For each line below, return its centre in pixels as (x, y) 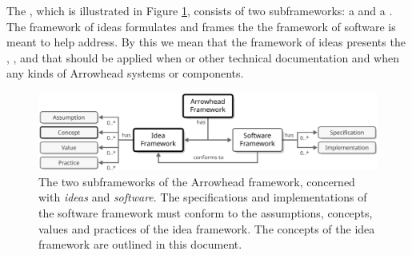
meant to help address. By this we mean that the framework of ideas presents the (206, 42)
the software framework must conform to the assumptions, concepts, (206, 213)
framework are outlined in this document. (140, 244)
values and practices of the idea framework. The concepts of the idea (207, 228)
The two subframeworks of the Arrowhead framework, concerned (197, 181)
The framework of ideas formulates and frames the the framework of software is (201, 26)
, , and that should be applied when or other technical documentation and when (203, 57)
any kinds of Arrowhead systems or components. (125, 73)
